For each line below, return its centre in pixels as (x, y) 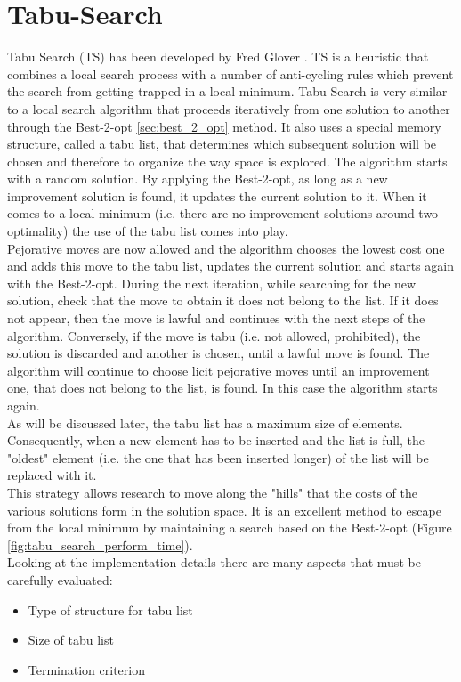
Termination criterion (86, 669)
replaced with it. (52, 475)
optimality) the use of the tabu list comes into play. (148, 231)
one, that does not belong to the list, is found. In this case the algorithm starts (222, 388)
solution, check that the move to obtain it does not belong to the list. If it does (223, 300)
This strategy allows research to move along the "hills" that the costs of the (213, 492)
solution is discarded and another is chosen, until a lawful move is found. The (218, 353)
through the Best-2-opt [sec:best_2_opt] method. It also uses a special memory (224, 126)
